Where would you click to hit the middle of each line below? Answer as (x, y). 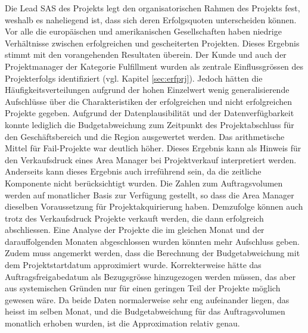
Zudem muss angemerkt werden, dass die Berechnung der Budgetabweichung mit (153, 253)
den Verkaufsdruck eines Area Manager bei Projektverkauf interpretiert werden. (151, 159)
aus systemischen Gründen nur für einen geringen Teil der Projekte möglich (143, 288)
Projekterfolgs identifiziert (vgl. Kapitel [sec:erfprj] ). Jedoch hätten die (134, 78)
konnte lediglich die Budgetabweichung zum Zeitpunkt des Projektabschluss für (150, 124)
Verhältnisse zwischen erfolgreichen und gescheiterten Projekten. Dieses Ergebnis (152, 43)
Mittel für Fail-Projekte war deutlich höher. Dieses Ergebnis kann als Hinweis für (153, 148)
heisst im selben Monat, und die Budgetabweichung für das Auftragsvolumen (145, 311)
